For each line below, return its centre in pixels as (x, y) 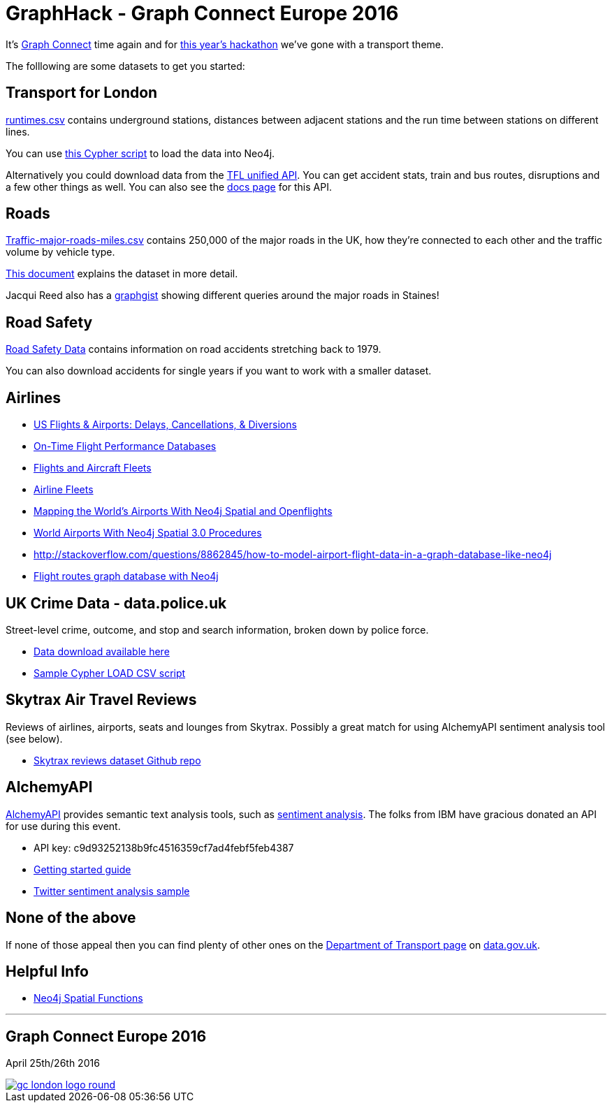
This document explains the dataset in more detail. (122, 274)
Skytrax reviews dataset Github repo (117, 760)
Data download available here (102, 651)
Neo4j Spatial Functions (88, 998)
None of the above (71, 918)
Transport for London (82, 93)
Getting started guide (82, 869)
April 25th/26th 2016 (53, 1063)
